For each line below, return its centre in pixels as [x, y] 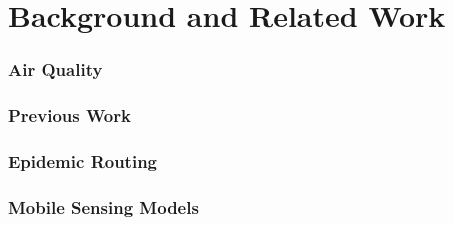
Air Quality [55, 69]
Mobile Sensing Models [103, 206]
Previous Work [69, 115]
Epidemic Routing [83, 160]
